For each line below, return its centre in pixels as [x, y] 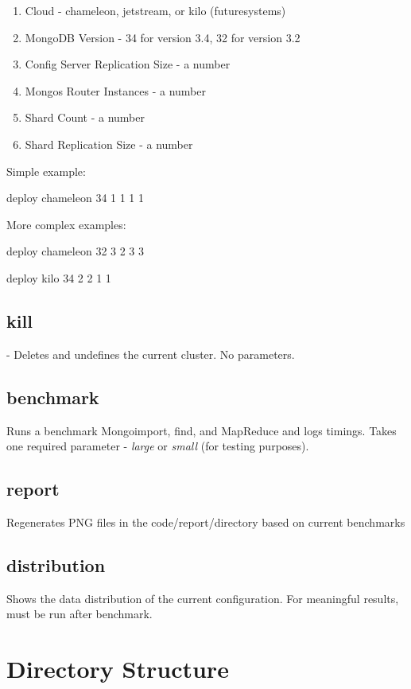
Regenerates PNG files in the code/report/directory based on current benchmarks [206, 522]
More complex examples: [66, 224]
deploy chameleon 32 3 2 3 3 [76, 251]
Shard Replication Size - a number [109, 144]
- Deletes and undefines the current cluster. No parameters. [151, 354]
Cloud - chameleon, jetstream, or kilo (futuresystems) [155, 10]
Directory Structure [118, 669]
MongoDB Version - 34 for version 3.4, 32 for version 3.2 [163, 37]
